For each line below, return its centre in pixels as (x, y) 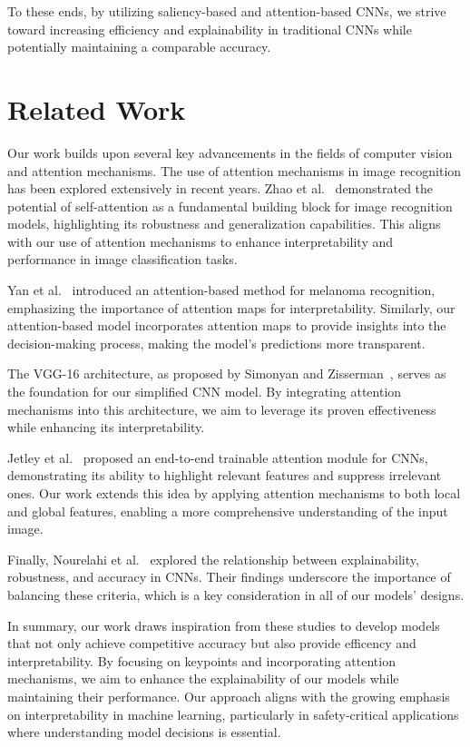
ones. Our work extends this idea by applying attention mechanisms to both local (234, 493)
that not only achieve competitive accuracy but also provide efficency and (212, 643)
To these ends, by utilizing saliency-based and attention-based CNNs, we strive (227, 11)
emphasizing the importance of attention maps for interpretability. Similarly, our (231, 307)
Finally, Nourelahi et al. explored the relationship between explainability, (213, 559)
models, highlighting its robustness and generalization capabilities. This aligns (224, 224)
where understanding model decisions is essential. (144, 732)
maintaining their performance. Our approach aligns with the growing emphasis (229, 696)
